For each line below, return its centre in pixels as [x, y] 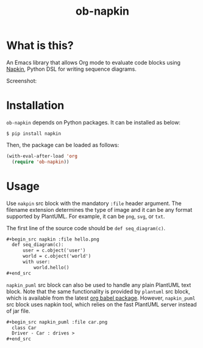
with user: [36, 262]
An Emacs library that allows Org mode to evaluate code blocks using [94, 62]
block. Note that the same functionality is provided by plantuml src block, [98, 291]
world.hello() [51, 267]
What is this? [40, 45]
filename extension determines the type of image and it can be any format [99, 209]
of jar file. [18, 311]
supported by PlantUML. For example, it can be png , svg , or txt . [86, 216]
